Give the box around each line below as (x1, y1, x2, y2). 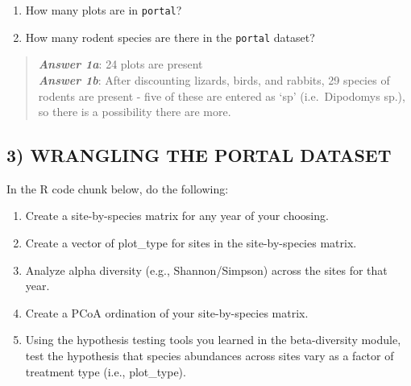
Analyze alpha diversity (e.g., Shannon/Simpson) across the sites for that (25, 261, 388, 278)
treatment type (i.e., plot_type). (25, 363, 186, 380)
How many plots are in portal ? (25, 2, 182, 18)
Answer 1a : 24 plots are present (38, 56, 203, 73)
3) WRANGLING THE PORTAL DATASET (6, 143, 392, 168)
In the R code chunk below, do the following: (6, 180, 229, 197)
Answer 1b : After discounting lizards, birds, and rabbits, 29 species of (38, 71, 390, 88)
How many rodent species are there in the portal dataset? (25, 28, 315, 45)
